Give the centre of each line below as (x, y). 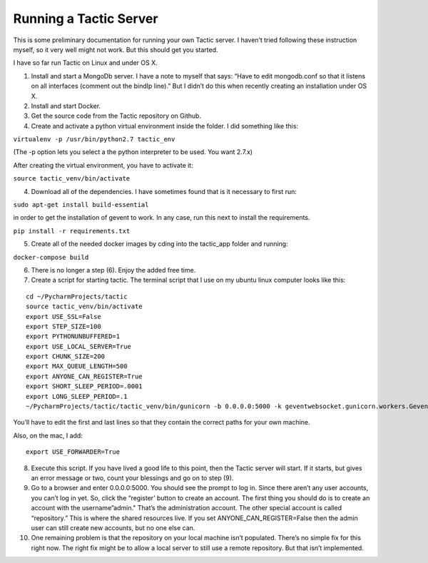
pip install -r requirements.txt (72, 231)
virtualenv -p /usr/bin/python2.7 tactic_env (94, 140)
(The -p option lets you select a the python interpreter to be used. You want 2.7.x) (133, 152)
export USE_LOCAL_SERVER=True (79, 346)
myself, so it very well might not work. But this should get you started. (116, 49)
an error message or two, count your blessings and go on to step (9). (132, 478)
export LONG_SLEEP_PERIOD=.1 (77, 396)
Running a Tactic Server (86, 19)
